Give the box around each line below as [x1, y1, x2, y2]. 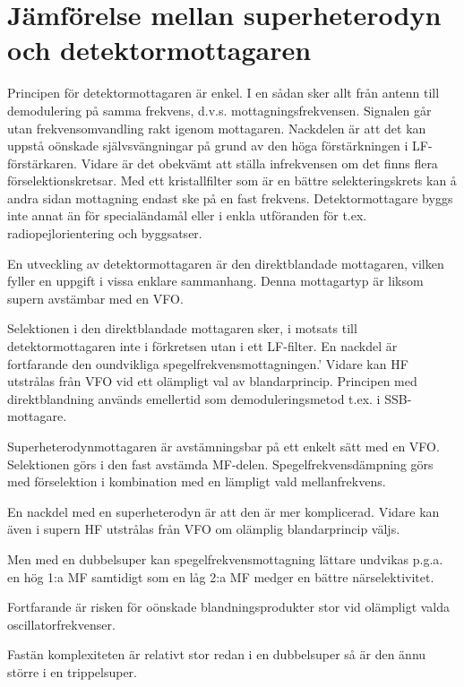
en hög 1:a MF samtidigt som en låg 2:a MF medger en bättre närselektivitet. [7, 567, 434, 586]
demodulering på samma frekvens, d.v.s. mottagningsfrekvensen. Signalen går [7, 100, 432, 119]
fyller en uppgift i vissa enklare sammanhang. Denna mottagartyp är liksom [7, 271, 424, 290]
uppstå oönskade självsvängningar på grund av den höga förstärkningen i [7, 136, 408, 155]
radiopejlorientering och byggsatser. [7, 224, 202, 243]
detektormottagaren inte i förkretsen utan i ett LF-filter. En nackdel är [7, 337, 398, 356]
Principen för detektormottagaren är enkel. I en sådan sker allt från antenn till [7, 83, 440, 102]
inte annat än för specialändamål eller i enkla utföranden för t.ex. [7, 206, 367, 225]
